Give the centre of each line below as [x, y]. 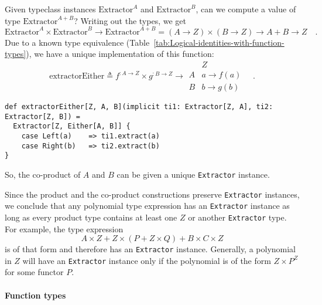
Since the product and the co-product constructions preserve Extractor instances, [152, 194]
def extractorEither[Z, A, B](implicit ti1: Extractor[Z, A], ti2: [139, 106]
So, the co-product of [43, 174]
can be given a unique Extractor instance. [193, 174]
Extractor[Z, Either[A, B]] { [72, 126]
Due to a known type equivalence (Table [77, 42]
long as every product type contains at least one [91, 217]
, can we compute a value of [246, 9]
